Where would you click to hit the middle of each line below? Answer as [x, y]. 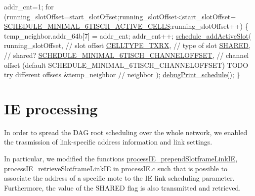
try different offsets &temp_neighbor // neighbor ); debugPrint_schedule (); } [122, 74]
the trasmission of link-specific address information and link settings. [108, 142]
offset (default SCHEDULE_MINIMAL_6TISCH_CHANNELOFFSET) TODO [126, 65]
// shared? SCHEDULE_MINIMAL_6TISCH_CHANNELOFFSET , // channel [127, 55]
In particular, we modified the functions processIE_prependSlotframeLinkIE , [121, 159]
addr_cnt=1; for [29, 6]
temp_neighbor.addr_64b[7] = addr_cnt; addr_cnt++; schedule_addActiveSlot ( [128, 35]
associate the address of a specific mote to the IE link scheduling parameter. [119, 178]
